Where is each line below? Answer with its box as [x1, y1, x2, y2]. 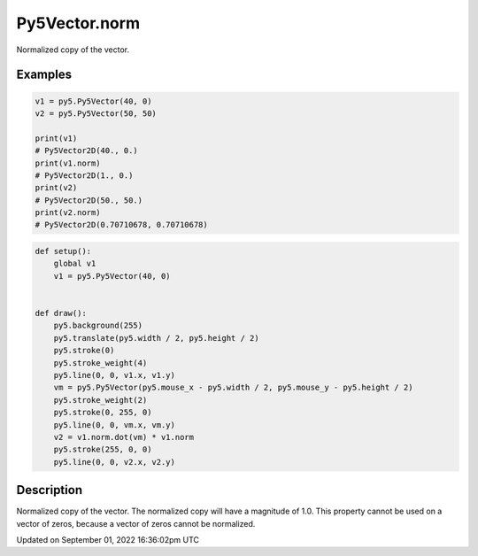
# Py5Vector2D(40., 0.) [35, 146, 139, 156]
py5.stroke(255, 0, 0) [53, 444, 152, 455]
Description [16, 483, 83, 498]
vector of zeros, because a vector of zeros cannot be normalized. [16, 518, 256, 529]
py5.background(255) [53, 320, 143, 331]
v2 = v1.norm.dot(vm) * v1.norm [53, 432, 195, 442]
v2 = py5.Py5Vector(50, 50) [35, 108, 157, 119]
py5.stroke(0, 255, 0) [53, 407, 152, 418]
